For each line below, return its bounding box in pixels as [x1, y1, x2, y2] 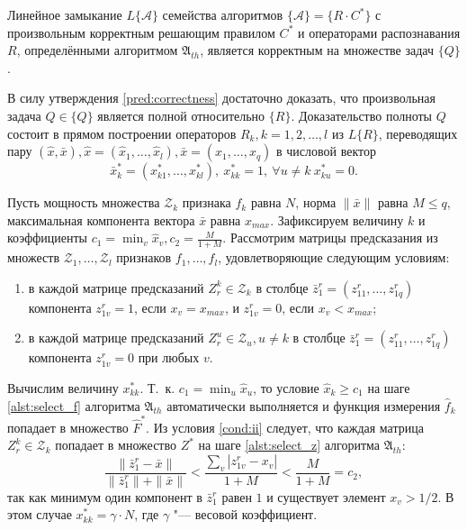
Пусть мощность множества [7, 193, 160, 212]
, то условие [253, 378, 319, 397]
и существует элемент [266, 487, 386, 506]
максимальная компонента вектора [7, 210, 195, 229]
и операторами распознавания [297, 23, 461, 41]
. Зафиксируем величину [270, 210, 404, 229]
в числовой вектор [276, 142, 376, 160]
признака [182, 193, 231, 212]
